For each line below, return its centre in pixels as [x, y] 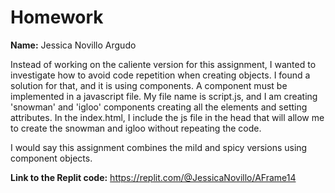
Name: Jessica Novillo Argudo [73, 45]
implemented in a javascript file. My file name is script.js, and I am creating [164, 96]
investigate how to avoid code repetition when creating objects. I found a [160, 75]
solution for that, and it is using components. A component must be [149, 85]
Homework [57, 17]
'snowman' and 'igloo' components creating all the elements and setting [159, 107]
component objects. [51, 158]
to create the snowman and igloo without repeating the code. [136, 128]
